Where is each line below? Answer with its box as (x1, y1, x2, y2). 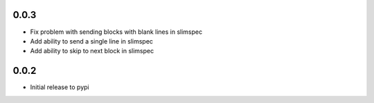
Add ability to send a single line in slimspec (30, 37, 154, 45)
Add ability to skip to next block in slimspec (30, 47, 154, 55)
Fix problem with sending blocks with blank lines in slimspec (30, 28, 203, 36)
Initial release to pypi (30, 83, 89, 91)
